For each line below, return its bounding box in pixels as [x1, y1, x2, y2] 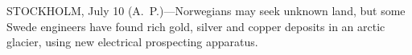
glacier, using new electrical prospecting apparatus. [6, 33, 258, 50]
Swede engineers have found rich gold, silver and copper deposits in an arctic [6, 18, 385, 34]
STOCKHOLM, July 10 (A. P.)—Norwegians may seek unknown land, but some [6, 2, 406, 18]
